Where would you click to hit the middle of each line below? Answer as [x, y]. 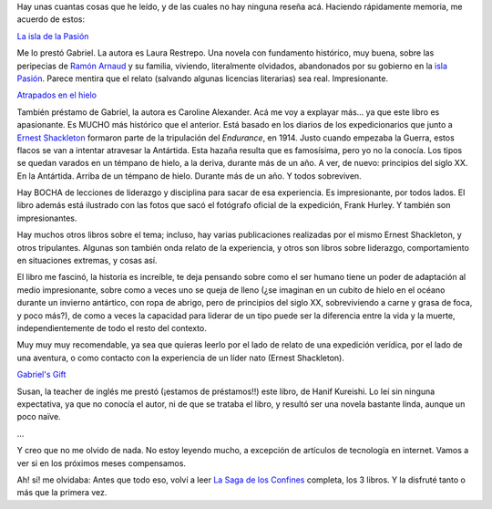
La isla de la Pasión [53, 36]
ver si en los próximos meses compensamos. [102, 463]
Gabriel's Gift [41, 375]
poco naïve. [39, 417]
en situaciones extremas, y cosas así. [87, 261]
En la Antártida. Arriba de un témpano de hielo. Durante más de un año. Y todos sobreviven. [189, 176]
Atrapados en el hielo [57, 95]
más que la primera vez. [62, 493]
